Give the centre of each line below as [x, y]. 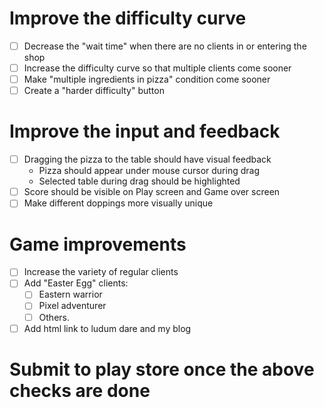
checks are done [80, 390]
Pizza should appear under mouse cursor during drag [149, 171]
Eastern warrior [70, 294]
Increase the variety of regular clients [101, 272]
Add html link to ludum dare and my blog [107, 328]
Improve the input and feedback [145, 131]
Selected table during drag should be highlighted [139, 181]
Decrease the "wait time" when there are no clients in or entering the [165, 46]
